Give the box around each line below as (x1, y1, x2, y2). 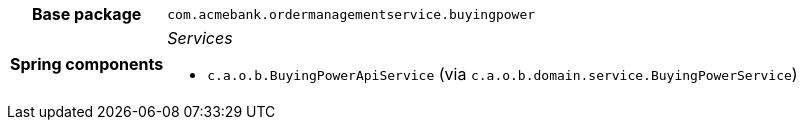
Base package (31, 4, 142, 24)
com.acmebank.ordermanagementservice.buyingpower (167, 6, 536, 22)
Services (167, 28, 233, 48)
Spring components (10, 54, 164, 74)
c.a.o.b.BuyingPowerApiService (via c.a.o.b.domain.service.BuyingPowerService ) (207, 64, 798, 84)
